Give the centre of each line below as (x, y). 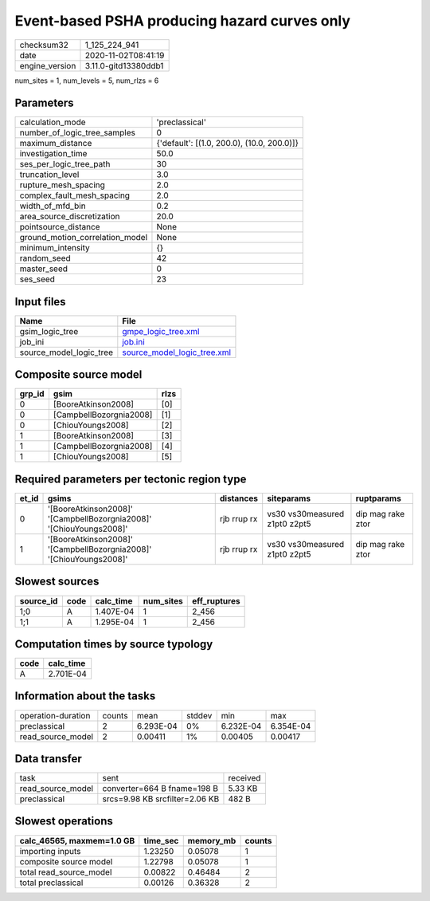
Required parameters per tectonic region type (131, 479)
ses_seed (37, 279)
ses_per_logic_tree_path (65, 164)
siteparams (289, 498)
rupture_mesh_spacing (62, 185)
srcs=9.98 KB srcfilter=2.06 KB (161, 799)
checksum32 (44, 45)
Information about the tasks (85, 696)
